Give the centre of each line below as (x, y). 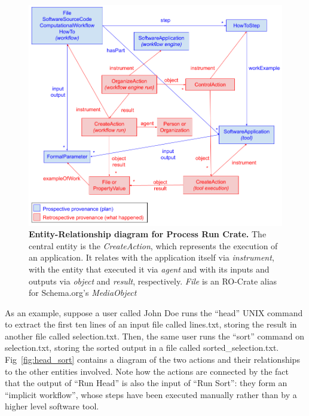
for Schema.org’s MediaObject (83, 293)
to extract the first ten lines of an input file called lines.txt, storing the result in (151, 324)
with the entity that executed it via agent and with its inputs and (149, 269)
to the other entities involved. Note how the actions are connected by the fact (147, 371)
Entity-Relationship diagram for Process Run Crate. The (148, 234)
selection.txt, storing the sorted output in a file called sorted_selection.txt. (142, 348)
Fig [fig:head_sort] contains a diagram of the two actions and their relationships (152, 360)
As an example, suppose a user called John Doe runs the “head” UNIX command (154, 312)
